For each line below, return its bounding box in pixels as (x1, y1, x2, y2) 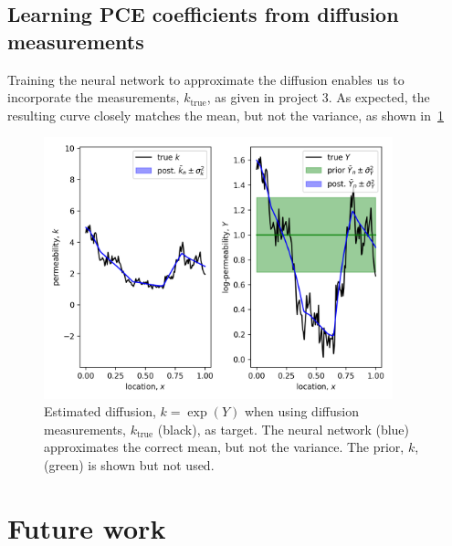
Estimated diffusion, (44, 402, 156, 421)
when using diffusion (244, 402, 359, 421)
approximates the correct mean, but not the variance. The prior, (44, 437, 405, 457)
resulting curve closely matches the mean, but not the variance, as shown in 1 (7, 105, 445, 124)
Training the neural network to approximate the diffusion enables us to (7, 69, 405, 89)
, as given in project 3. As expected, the (206, 88, 430, 107)
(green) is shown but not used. (44, 455, 215, 474)
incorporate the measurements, (7, 88, 180, 107)
